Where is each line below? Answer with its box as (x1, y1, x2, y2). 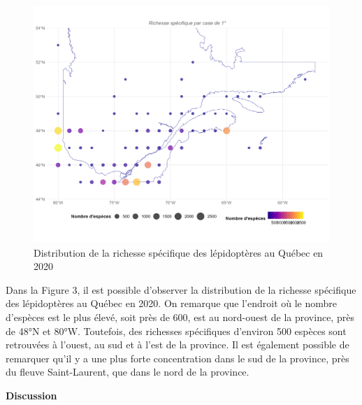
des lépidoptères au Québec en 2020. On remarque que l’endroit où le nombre (6, 296, 338, 311)
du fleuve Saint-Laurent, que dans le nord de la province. (6, 364, 249, 379)
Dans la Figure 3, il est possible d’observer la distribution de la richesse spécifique (6, 282, 356, 297)
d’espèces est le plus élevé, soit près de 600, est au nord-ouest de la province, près (6, 310, 354, 325)
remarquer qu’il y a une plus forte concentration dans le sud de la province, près (6, 350, 349, 365)
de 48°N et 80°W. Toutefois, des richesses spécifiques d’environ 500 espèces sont (6, 323, 347, 338)
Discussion (6, 388, 57, 403)
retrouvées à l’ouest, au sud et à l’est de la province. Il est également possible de (6, 337, 349, 352)
